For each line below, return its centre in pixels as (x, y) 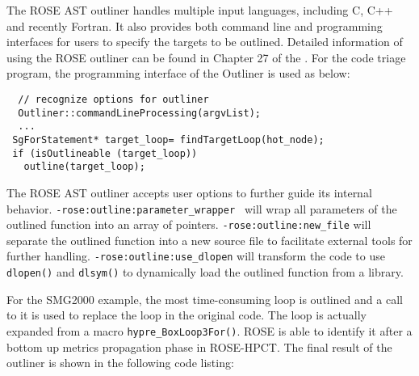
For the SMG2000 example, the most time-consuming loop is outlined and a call (205, 299)
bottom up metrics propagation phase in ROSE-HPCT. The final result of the (199, 346)
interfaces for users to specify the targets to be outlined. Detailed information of (205, 42)
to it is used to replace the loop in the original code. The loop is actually (186, 315)
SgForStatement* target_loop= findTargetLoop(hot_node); (168, 139)
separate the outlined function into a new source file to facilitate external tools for (209, 240)
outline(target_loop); (84, 167)
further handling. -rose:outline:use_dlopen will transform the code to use (196, 256)
